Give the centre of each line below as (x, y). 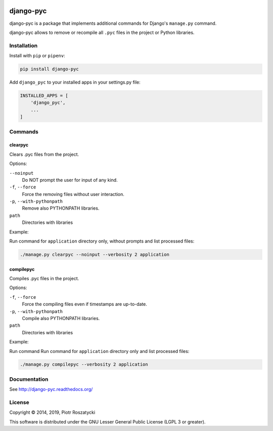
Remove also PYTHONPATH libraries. (61, 208)
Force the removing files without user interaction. (73, 194)
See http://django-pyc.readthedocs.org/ (51, 389)
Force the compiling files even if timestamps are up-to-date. (85, 304)
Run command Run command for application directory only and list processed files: (99, 351)
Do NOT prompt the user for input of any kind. (70, 180)
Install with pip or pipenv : (37, 56)
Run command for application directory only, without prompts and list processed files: (102, 241)
